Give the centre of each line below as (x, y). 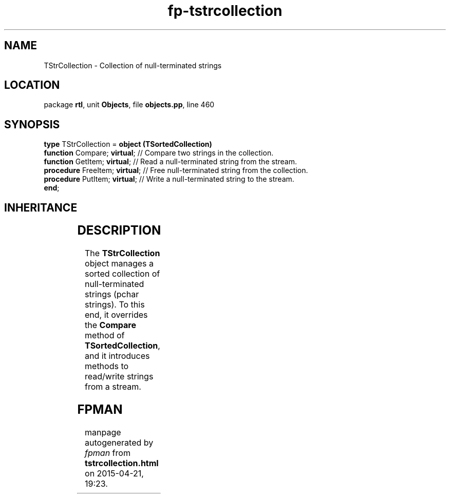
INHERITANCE (41, 207)
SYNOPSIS (32, 124)
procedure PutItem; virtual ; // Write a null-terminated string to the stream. (169, 179)
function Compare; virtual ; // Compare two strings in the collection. (159, 153)
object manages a (119, 264)
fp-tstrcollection (225, 11)
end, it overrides (116, 315)
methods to (107, 366)
